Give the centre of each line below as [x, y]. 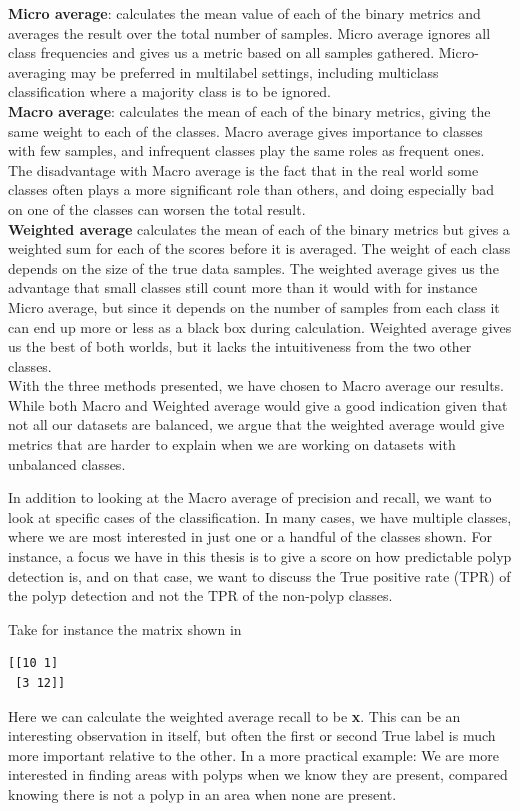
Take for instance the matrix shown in [125, 628]
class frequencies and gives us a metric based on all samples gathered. [221, 52]
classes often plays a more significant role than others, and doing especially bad [251, 189]
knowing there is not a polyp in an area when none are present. [202, 793]
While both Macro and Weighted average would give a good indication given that [258, 404]
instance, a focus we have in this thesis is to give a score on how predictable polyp [260, 556]
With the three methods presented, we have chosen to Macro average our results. [256, 385]
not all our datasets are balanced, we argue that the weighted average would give [256, 424]
